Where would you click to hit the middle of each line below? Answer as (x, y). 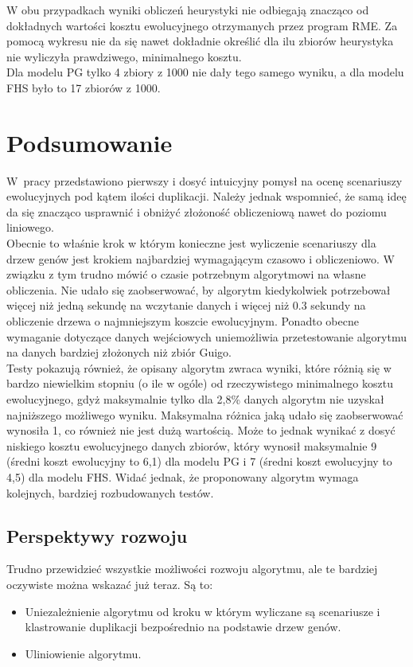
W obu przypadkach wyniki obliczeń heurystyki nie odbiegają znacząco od (188, 10)
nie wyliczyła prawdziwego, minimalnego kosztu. (124, 56)
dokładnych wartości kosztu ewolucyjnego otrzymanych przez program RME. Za (202, 25)
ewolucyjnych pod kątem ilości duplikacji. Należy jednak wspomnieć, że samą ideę (206, 196)
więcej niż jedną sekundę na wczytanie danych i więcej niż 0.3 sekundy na (186, 305)
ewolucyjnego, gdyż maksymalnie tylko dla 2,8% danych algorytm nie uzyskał (195, 399)
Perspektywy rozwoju (97, 535)
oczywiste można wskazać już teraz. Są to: (110, 584)
